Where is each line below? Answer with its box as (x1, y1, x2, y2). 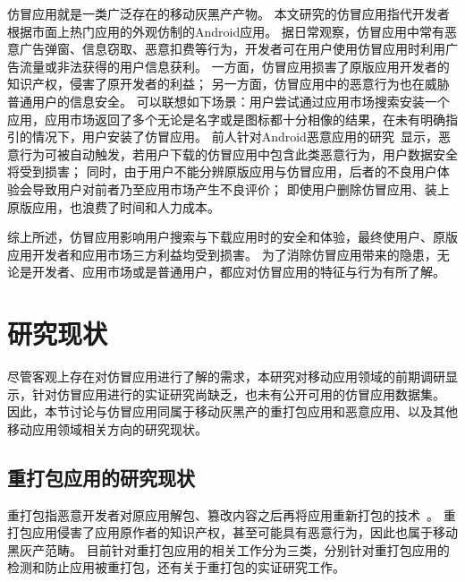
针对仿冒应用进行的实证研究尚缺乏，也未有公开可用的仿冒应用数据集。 (31, 384, 445, 403)
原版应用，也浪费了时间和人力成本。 (7, 197, 220, 216)
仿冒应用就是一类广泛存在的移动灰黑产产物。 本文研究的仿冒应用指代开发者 (7, 4, 450, 22)
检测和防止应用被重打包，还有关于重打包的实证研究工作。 (7, 558, 345, 577)
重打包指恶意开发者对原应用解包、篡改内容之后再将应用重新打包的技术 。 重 (7, 505, 456, 524)
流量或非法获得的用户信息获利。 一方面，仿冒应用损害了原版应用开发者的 (19, 56, 450, 75)
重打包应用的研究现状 (7, 463, 195, 491)
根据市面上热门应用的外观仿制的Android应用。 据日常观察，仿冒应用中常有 (7, 21, 444, 40)
